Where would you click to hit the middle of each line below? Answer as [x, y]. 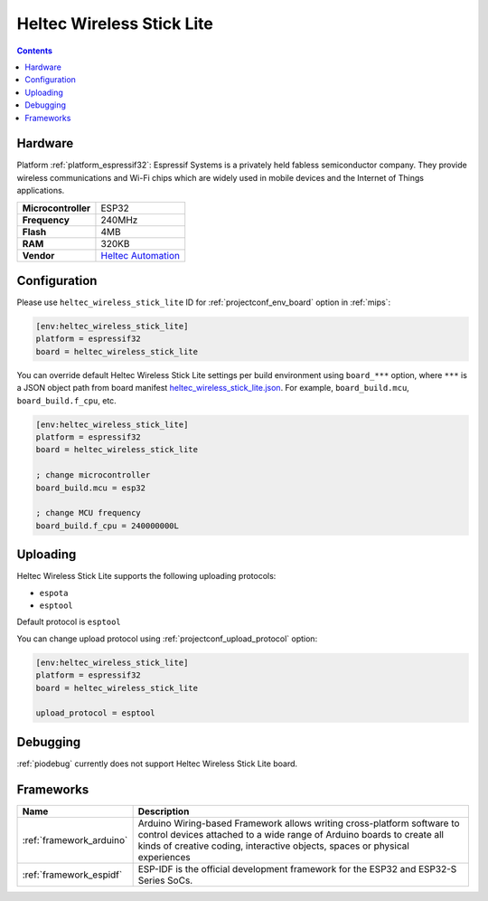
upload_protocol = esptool [95, 713]
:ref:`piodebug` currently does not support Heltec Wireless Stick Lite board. [157, 763]
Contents [35, 51]
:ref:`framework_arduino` [75, 839]
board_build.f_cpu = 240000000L [108, 526]
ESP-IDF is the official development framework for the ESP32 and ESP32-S [297, 868]
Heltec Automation [141, 255]
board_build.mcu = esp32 [91, 488]
